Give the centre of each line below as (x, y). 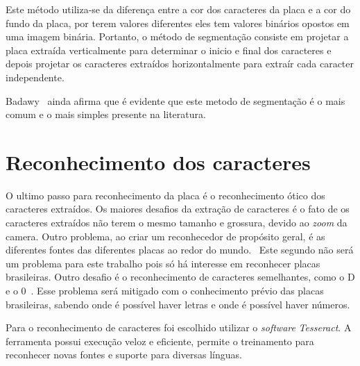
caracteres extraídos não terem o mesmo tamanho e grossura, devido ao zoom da (177, 223)
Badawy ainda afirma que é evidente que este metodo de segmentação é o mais (175, 100)
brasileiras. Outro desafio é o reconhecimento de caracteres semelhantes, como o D (180, 277)
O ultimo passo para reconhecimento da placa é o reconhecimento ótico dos (165, 195)
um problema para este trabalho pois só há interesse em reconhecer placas (163, 263)
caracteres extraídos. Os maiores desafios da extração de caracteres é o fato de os (178, 209)
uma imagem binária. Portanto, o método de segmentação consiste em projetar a (177, 36)
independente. (35, 77)
